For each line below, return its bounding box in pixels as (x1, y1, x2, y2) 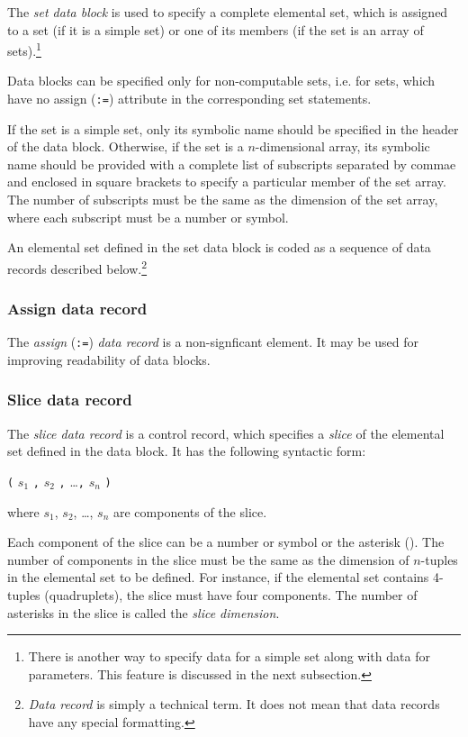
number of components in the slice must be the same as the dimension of (7, 550, 409, 569)
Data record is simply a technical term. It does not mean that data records (28, 695, 440, 714)
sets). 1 (7, 39, 41, 59)
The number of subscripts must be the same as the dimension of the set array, (7, 190, 438, 209)
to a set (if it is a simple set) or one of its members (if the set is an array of (7, 20, 424, 39)
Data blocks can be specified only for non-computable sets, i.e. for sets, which (7, 71, 436, 90)
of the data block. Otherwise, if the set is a (7, 137, 244, 156)
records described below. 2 (7, 256, 148, 278)
